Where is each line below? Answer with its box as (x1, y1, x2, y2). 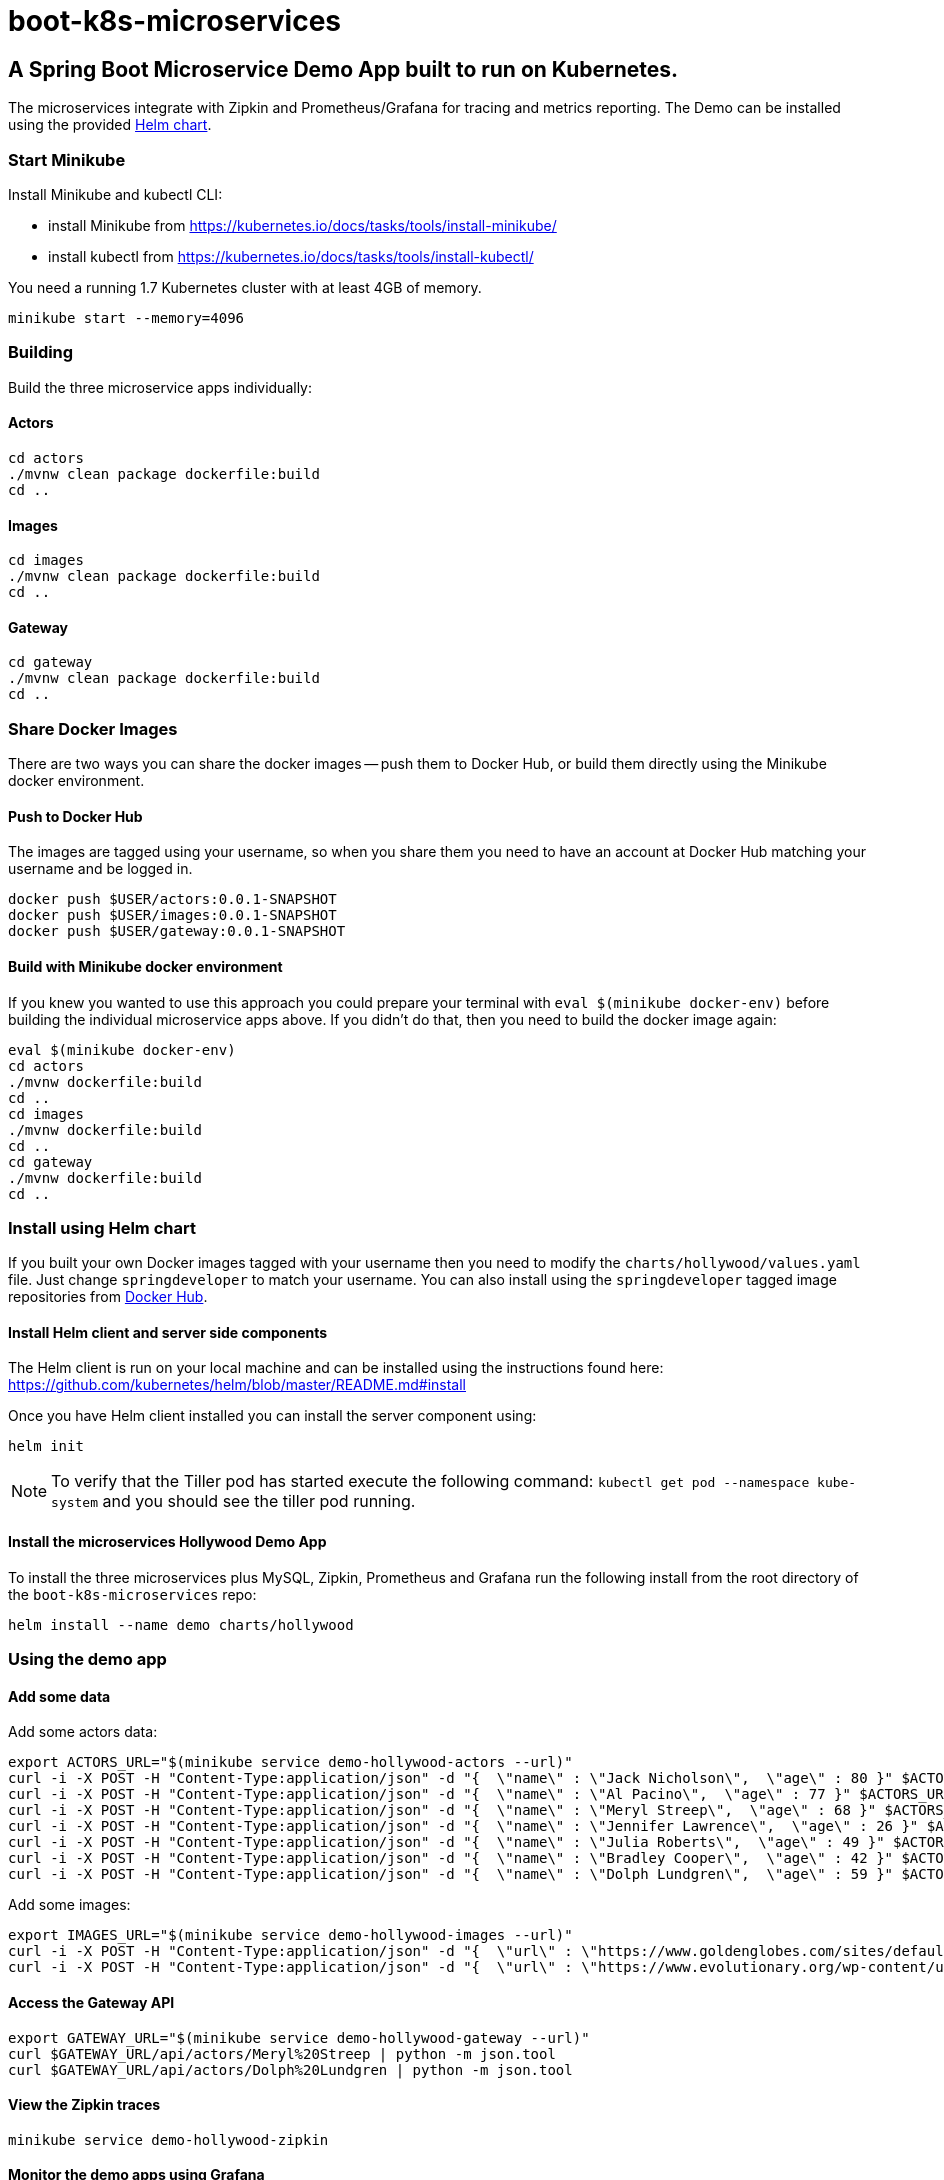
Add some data (8, 1687, 111, 1705)
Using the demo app (8, 1649, 167, 1670)
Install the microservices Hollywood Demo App (8, 1533, 327, 1551)
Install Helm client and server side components (8, 1323, 328, 1341)
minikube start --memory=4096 (8, 309, 245, 326)
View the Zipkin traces (8, 2096, 161, 2114)
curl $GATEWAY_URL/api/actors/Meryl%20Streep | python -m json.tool (8, 2045, 556, 2062)
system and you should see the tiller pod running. (51, 1491, 416, 1512)
